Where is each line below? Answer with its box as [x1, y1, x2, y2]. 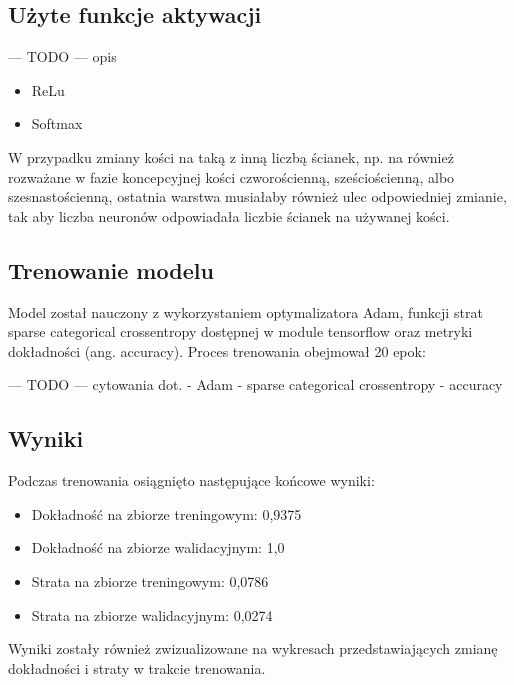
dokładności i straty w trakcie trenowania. [8, 657, 266, 678]
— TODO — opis [8, 46, 117, 67]
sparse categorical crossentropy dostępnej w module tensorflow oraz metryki [8, 321, 473, 342]
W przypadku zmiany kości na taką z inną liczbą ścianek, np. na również [8, 146, 454, 167]
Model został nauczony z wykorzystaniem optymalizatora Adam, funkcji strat [8, 301, 483, 322]
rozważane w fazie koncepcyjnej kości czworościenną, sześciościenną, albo [8, 166, 455, 187]
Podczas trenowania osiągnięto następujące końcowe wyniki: [8, 470, 375, 491]
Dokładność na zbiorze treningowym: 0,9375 [31, 503, 302, 524]
